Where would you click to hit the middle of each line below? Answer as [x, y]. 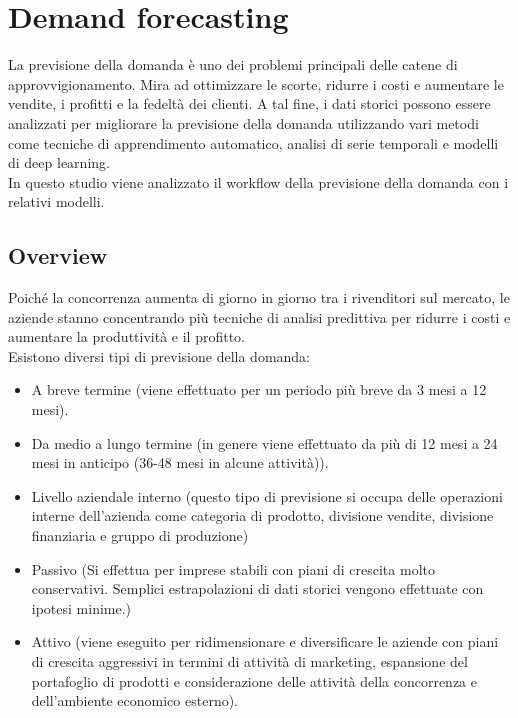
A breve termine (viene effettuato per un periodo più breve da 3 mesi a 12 [259, 389]
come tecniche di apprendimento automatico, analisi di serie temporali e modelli [253, 142]
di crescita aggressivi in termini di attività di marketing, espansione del [249, 660]
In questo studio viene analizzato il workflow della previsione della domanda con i [258, 181]
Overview [58, 255]
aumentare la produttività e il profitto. [126, 336]
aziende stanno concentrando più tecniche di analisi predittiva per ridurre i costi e [259, 316]
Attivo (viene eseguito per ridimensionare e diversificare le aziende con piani [265, 641]
